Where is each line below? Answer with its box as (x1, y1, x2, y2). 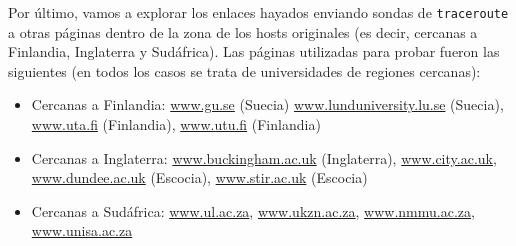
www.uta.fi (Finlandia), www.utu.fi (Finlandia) (31, 114, 321, 135)
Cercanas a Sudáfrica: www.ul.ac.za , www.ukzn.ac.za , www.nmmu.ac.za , (31, 200, 475, 221)
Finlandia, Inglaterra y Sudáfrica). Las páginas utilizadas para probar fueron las (8, 41, 500, 62)
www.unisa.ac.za (31, 220, 133, 241)
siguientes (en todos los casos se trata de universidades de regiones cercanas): (8, 60, 481, 81)
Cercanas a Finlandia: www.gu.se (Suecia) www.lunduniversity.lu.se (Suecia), (31, 94, 504, 115)
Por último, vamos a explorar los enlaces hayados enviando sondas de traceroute (8, 2, 509, 22)
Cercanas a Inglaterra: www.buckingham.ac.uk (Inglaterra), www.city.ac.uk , (31, 147, 497, 168)
